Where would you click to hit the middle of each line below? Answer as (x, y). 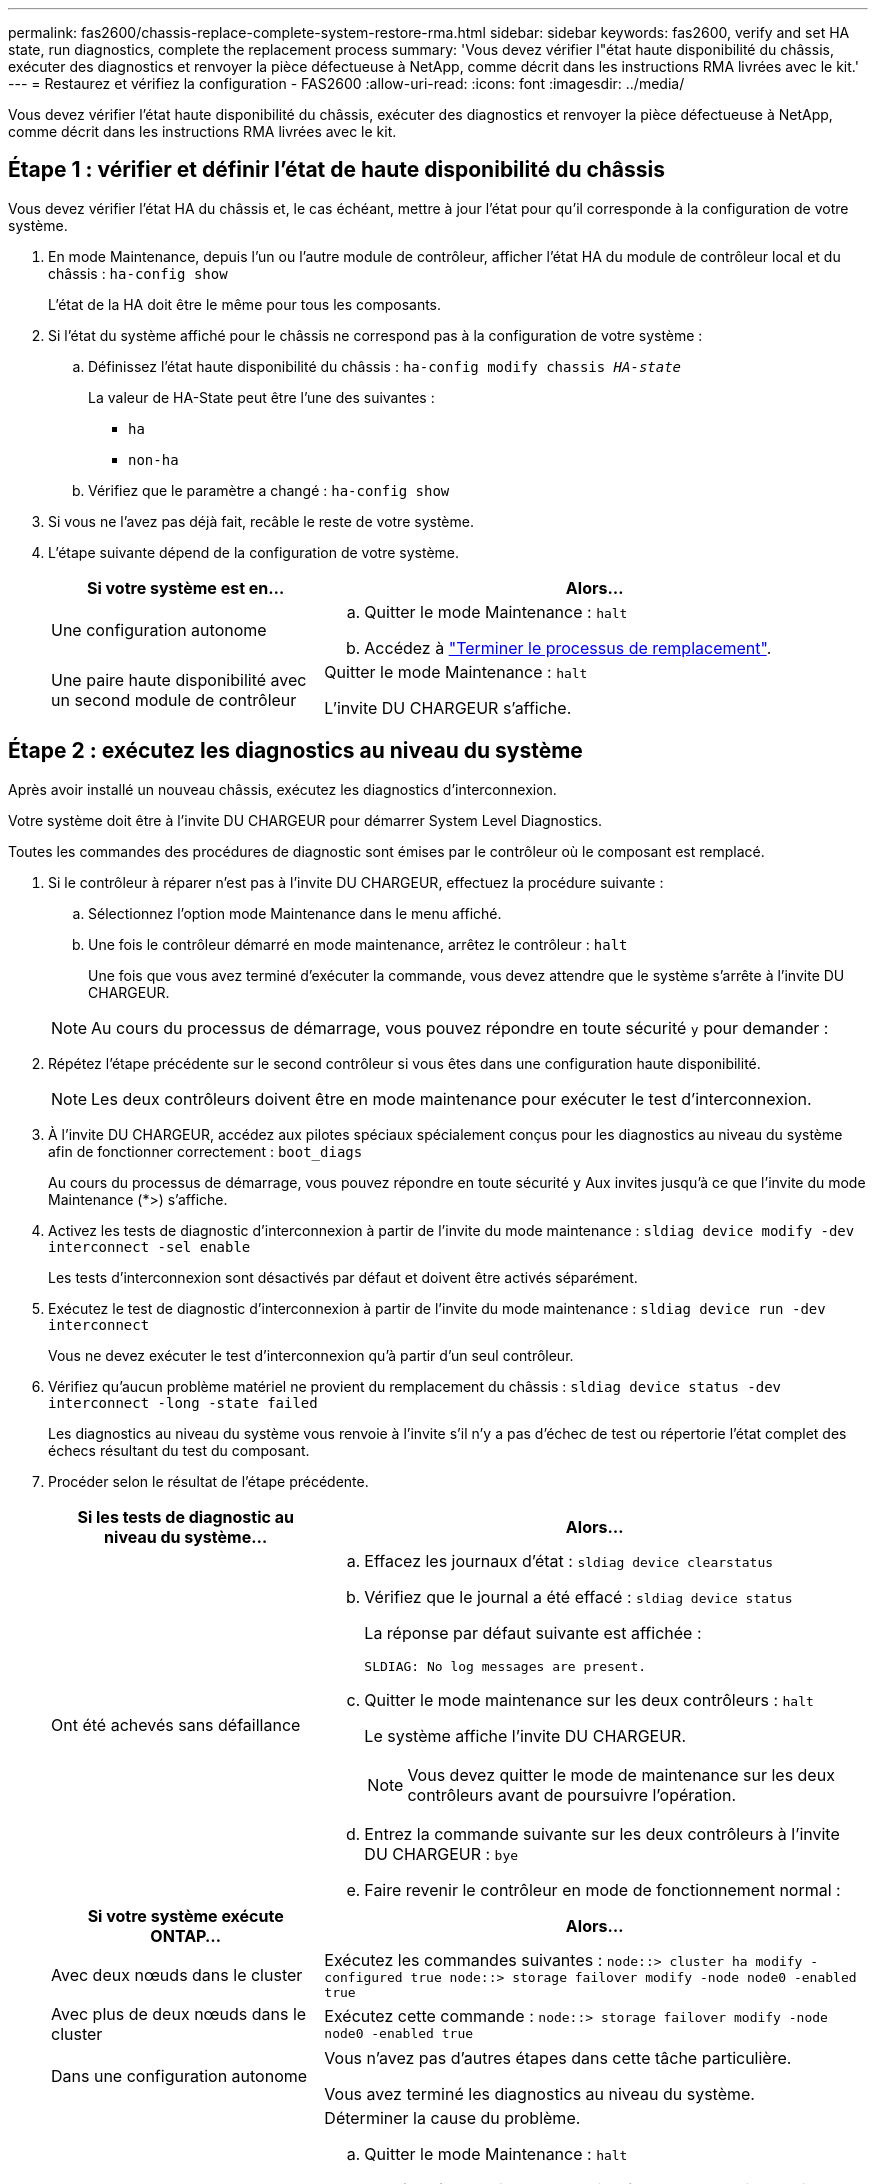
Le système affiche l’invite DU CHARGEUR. (525, 1735)
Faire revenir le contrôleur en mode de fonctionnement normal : (602, 1889)
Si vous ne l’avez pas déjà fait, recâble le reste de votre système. (261, 521)
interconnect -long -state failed (183, 1402)
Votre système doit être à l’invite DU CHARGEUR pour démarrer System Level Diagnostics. (305, 820)
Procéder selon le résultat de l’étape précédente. (208, 1481)
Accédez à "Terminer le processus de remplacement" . (568, 647)
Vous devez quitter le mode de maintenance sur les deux (621, 1774)
